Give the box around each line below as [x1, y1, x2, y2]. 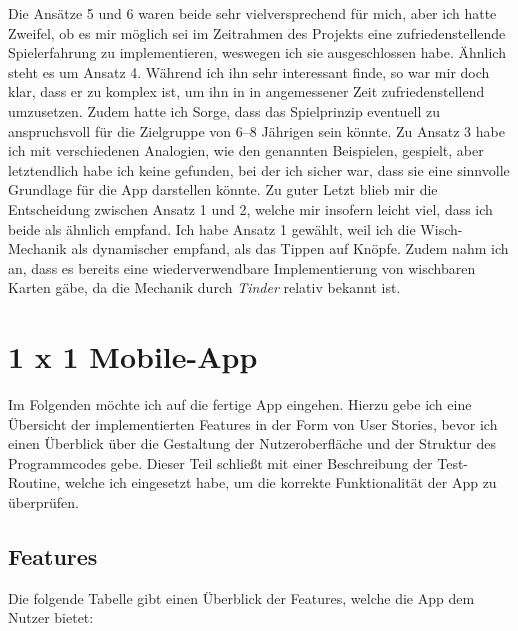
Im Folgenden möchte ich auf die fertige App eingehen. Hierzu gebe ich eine [8, 394, 472, 415]
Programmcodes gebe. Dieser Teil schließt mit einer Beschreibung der [8, 452, 433, 473]
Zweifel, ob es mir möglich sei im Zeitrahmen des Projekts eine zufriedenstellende [8, 22, 506, 43]
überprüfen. [8, 492, 79, 512]
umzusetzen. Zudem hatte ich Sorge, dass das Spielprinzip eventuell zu [8, 100, 441, 121]
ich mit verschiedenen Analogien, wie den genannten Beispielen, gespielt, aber [8, 140, 484, 161]
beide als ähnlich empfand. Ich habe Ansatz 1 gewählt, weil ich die [8, 218, 416, 239]
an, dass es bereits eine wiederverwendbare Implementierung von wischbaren [8, 257, 476, 278]
